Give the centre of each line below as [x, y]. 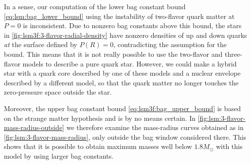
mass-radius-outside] [34, 127]
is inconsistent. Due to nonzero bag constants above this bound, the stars [132, 25]
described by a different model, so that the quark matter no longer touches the [121, 82]
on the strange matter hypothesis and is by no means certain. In [100, 118]
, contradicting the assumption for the [170, 44]
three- [233, 54]
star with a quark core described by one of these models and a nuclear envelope [122, 73]
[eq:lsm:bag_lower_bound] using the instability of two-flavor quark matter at [119, 16]
